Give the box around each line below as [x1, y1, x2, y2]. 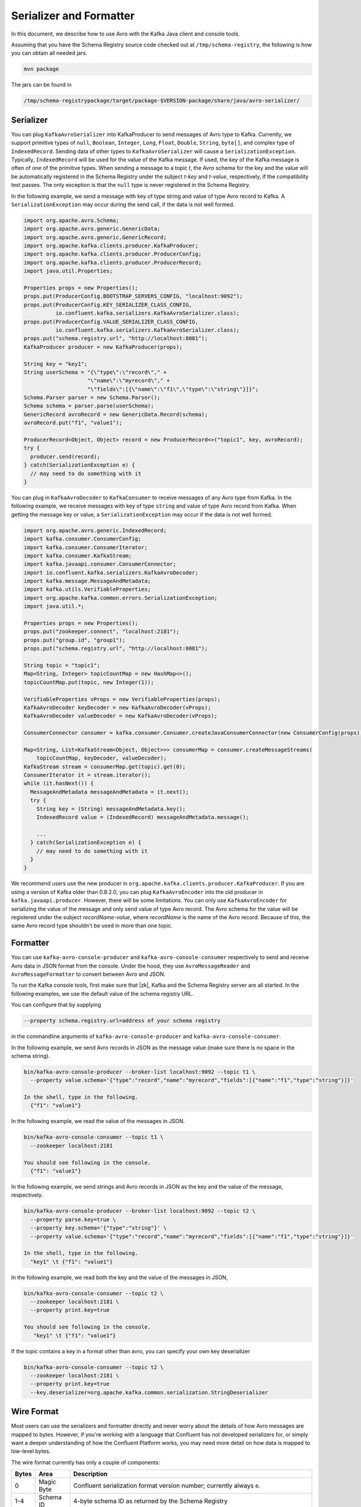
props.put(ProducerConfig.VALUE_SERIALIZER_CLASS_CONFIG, [23, 318, 199, 325]
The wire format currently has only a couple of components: [11, 1459, 161, 1466]
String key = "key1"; [23, 360, 88, 367]
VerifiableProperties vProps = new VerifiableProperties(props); [23, 696, 221, 702]
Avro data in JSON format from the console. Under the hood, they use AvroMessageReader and [11, 962, 251, 969]
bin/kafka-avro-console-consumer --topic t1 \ [23, 1134, 164, 1140]
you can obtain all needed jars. [11, 49, 87, 57]
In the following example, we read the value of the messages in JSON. [11, 1118, 185, 1125]
